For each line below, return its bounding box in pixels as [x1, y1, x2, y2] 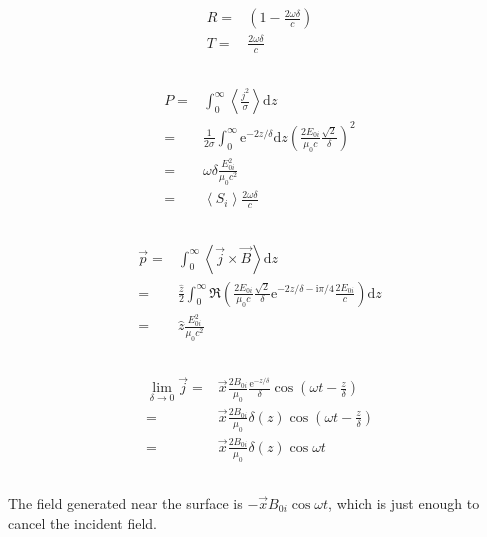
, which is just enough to [328, 492, 480, 513]
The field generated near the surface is [8, 492, 243, 513]
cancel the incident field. [8, 512, 157, 533]
